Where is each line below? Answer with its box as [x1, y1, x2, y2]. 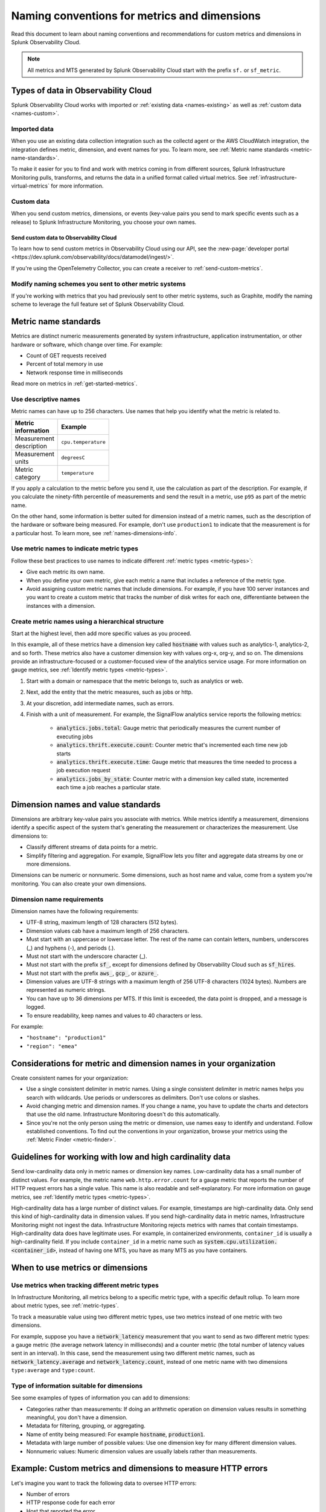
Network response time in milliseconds [26, 369, 123, 376]
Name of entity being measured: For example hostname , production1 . [26, 1430, 205, 1438]
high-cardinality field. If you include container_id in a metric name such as [11, 1238, 203, 1245]
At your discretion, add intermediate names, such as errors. [26, 699, 174, 707]
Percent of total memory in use [26, 360, 104, 368]
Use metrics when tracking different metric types [11, 1281, 159, 1289]
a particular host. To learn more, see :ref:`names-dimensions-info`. [11, 529, 177, 536]
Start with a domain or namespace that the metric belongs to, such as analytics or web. [26, 677, 244, 685]
